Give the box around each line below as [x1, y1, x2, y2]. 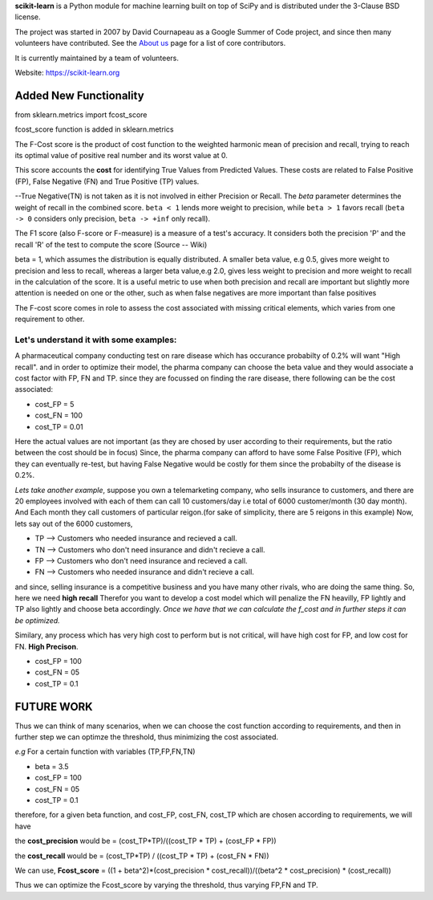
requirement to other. [14, 314, 85, 324]
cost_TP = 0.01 [34, 421, 83, 431]
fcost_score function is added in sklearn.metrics [14, 124, 174, 134]
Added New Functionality [14, 88, 144, 102]
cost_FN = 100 [34, 410, 83, 421]
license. [14, 12, 41, 22]
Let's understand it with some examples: [14, 334, 177, 345]
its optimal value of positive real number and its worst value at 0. [14, 151, 229, 161]
